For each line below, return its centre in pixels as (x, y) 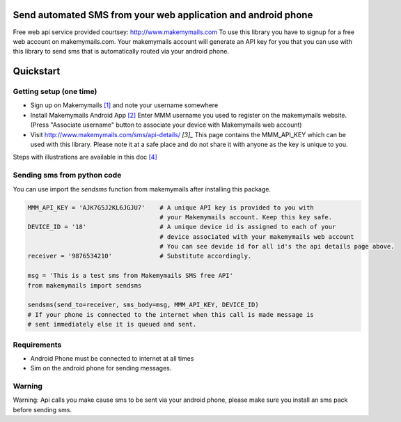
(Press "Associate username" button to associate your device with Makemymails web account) (166, 125)
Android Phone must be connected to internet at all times (112, 358)
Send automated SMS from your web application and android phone (163, 15)
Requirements (37, 345)
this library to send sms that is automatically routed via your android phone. (121, 52)
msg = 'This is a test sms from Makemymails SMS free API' (130, 276)
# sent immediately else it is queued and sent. (112, 325)
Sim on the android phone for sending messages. (101, 368)
